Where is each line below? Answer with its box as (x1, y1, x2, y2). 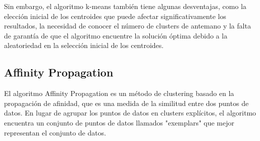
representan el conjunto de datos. (4, 127, 106, 137)
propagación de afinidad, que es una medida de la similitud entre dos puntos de (4, 97, 249, 108)
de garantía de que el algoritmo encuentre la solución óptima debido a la (4, 30, 227, 40)
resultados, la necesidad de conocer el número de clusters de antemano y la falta (4, 20, 251, 31)
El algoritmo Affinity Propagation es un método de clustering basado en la (4, 88, 234, 98)
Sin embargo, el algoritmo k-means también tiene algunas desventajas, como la (4, 1, 246, 11)
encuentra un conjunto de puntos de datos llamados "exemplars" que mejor (4, 117, 234, 127)
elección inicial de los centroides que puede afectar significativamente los (4, 10, 226, 21)
